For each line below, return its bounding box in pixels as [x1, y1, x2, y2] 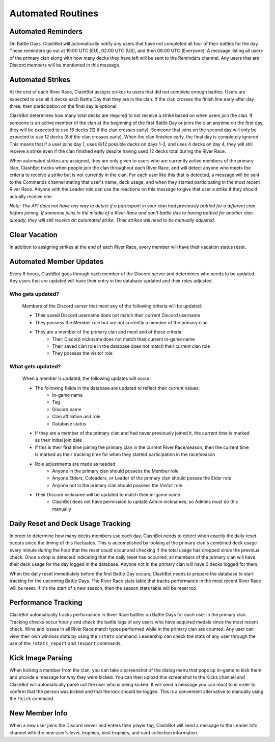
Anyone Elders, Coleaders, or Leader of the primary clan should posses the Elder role [52, 475, 232, 481]
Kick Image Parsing [9, 654, 72, 662]
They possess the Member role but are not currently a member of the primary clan [35, 319, 208, 325]
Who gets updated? [9, 290, 60, 297]
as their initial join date [35, 437, 82, 443]
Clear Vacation [9, 230, 58, 239]
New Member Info [9, 709, 68, 717]
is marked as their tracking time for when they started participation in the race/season [35, 451, 215, 458]
